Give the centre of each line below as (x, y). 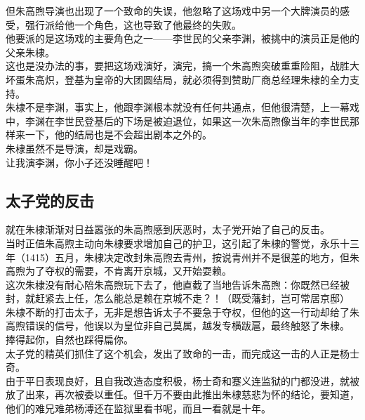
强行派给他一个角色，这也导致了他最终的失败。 (133, 24)
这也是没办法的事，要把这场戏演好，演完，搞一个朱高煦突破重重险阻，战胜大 (182, 66)
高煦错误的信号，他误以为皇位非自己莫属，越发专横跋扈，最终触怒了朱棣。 (178, 326)
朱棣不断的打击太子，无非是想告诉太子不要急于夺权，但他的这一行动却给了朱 (182, 311)
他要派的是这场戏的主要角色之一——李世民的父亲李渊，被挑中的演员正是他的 (182, 38)
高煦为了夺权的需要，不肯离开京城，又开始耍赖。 (119, 271)
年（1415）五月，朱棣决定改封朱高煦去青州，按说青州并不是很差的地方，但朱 (182, 257)
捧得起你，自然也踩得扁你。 (69, 340)
